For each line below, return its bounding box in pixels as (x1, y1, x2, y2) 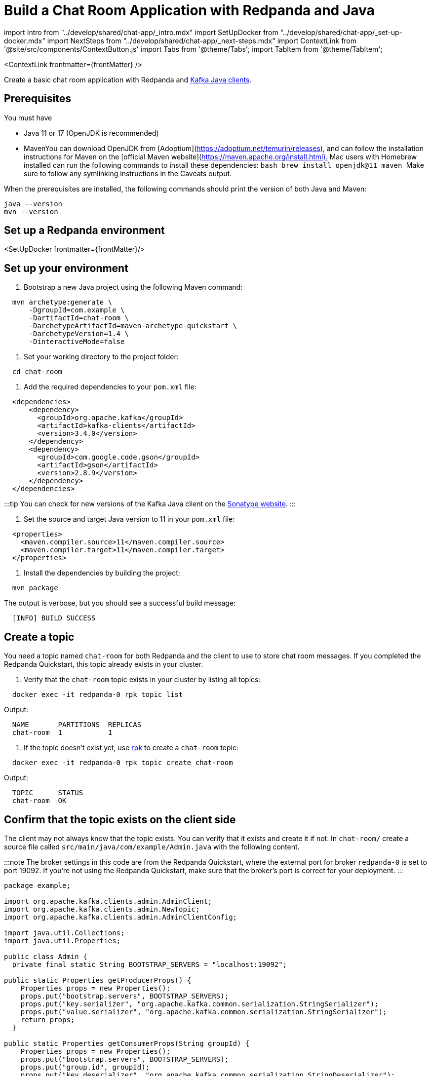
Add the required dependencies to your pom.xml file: (24, 383, 196, 391)
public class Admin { (4, 952, 87, 961)
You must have (4, 113, 52, 122)
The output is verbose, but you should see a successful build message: (4, 599, 236, 608)
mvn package (12, 584, 58, 592)
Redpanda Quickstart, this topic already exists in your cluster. (4, 660, 203, 669)
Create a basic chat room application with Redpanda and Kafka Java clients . (4, 75, 252, 84)
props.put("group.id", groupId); (20, 1063, 150, 1071)
